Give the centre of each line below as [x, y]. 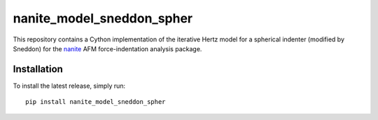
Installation [38, 69]
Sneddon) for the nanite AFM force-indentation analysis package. [107, 48]
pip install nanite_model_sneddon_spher [96, 102]
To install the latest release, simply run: [69, 86]
